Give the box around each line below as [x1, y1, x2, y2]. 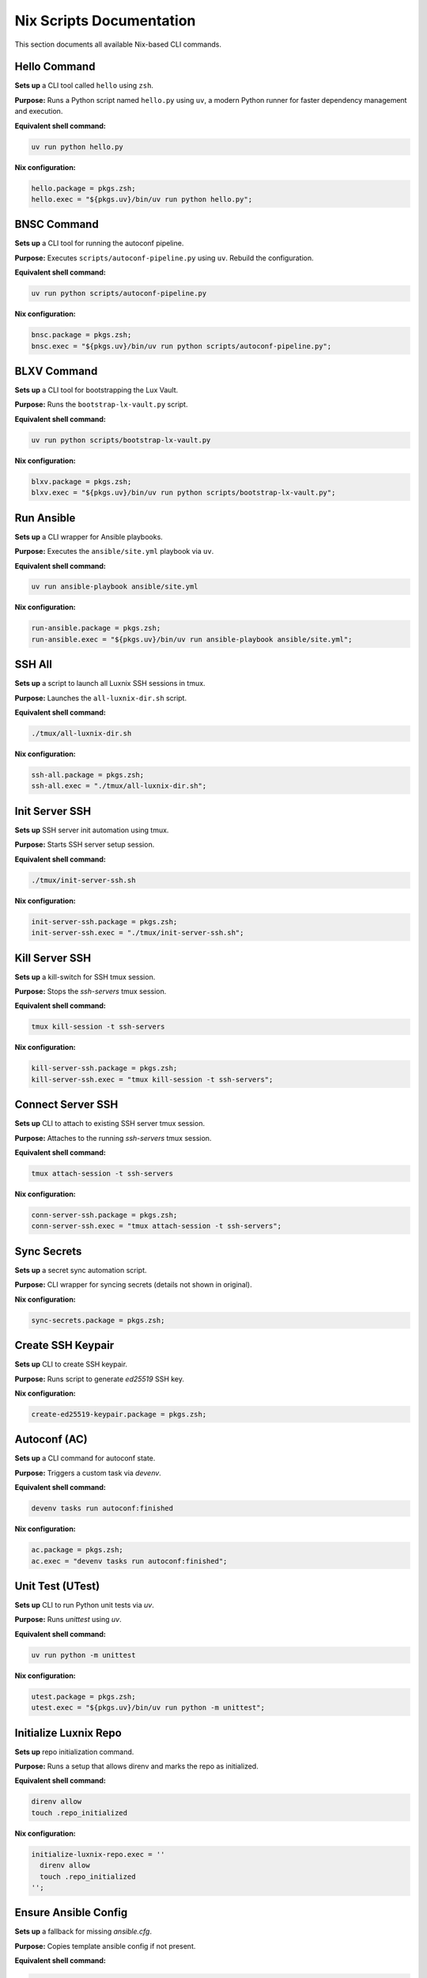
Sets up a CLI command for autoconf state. [14, 1453, 156, 1463]
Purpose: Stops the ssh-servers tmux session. [14, 986, 167, 996]
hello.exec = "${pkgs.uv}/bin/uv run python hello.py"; [31, 195, 253, 203]
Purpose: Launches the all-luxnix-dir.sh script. [14, 693, 187, 703]
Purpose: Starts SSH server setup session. [14, 839, 155, 850]
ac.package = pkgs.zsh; [31, 1545, 124, 1555]
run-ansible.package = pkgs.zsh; [31, 623, 161, 633]
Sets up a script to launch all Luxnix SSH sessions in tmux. [14, 679, 206, 688]
